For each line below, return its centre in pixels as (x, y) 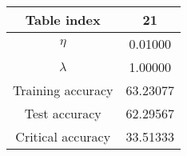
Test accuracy (63, 113)
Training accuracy (63, 90)
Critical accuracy (63, 136)
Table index (63, 20)
